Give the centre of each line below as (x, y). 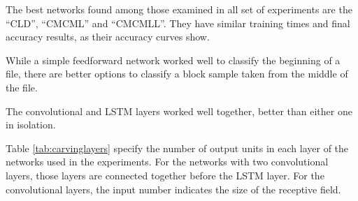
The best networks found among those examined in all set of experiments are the (179, 9)
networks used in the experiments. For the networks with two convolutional (167, 162)
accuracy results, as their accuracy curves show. (108, 37)
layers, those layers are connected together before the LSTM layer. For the (165, 175)
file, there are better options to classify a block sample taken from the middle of (177, 74)
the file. (22, 87)
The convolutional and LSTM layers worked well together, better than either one (179, 111)
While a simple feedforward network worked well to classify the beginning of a (173, 60)
